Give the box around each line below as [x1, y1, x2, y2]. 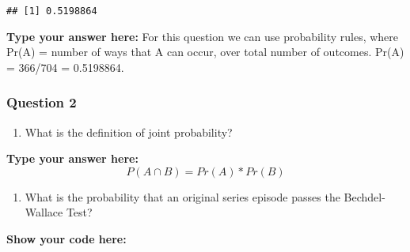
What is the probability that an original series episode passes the [25, 188, 340, 205]
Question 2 [6, 92, 77, 112]
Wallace [25, 204, 63, 220]
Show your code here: [6, 231, 127, 247]
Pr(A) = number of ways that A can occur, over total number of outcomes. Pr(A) [6, 43, 404, 60]
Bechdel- [344, 188, 385, 205]
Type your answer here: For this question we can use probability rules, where [6, 28, 399, 44]
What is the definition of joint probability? [25, 123, 233, 140]
